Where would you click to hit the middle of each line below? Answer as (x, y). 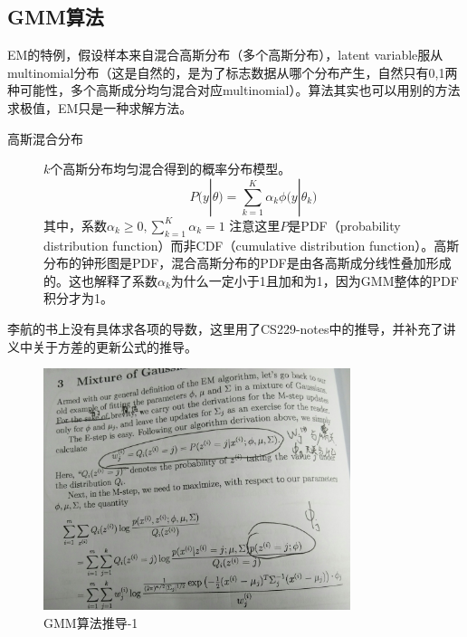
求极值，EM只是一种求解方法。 (100, 107)
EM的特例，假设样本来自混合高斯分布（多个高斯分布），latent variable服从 (225, 55)
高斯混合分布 (45, 138)
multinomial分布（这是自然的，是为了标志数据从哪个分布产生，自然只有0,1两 (233, 72)
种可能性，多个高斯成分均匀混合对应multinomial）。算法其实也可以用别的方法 (234, 90)
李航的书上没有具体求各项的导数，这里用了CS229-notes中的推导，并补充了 (225, 328)
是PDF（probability (344, 225)
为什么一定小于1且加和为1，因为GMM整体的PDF (315, 280)
